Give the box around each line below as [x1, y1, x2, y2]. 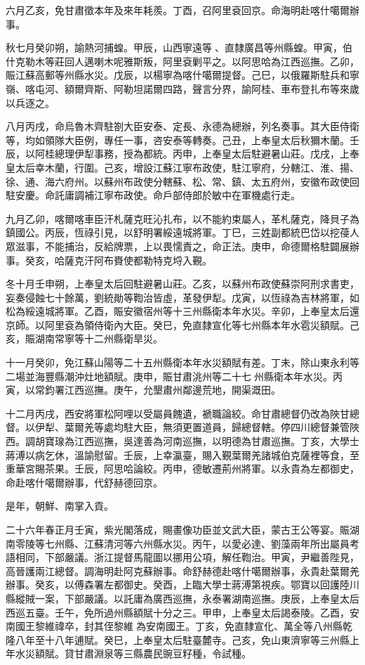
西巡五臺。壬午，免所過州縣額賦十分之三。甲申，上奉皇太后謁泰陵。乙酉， [6, 605, 350, 619]
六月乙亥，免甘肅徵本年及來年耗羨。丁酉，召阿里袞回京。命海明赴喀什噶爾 [6, 3, 350, 17]
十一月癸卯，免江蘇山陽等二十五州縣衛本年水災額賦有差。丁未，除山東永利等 [6, 355, 359, 370]
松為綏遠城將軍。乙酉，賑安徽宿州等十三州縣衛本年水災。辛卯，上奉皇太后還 [6, 304, 359, 318]
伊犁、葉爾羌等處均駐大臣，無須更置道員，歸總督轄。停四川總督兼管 [34, 420, 350, 434]
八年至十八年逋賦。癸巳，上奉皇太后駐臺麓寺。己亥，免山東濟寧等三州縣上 [15, 632, 359, 647]
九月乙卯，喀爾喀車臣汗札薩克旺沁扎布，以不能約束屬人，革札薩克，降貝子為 [6, 211, 359, 226]
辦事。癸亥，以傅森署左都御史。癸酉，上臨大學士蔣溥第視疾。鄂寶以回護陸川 [6, 577, 359, 592]
